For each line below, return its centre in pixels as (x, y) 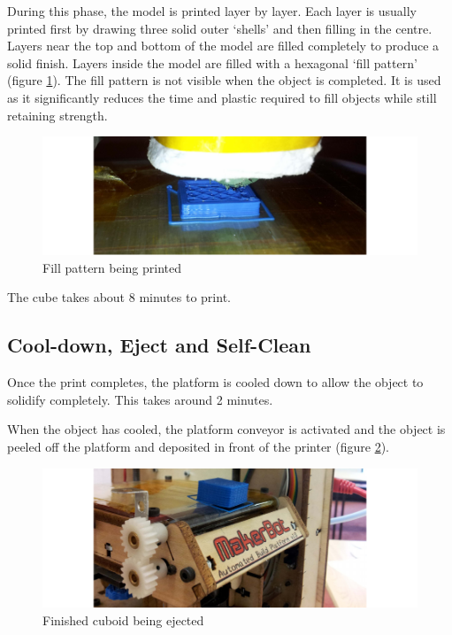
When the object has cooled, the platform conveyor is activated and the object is (226, 429)
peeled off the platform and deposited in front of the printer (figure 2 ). (198, 447)
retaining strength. (57, 115)
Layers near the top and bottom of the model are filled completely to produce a (223, 46)
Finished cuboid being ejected (123, 620)
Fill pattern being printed (112, 267)
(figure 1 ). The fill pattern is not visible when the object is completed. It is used (224, 80)
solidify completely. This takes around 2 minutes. (140, 399)
